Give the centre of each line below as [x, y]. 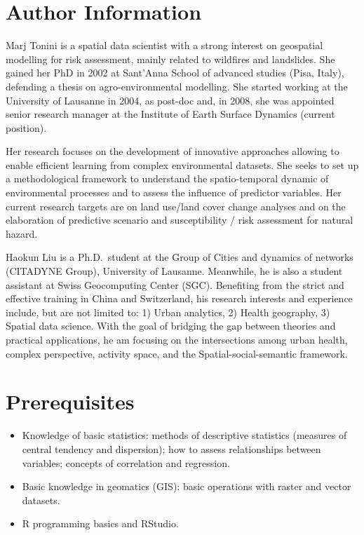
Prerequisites [70, 401]
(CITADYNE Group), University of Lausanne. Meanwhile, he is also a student [174, 271]
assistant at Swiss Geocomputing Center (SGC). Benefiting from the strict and [175, 284]
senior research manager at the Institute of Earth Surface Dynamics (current [170, 114]
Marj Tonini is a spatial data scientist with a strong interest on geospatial [164, 45]
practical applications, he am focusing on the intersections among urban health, [177, 339]
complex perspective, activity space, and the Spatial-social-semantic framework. [177, 353]
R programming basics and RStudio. [100, 523]
